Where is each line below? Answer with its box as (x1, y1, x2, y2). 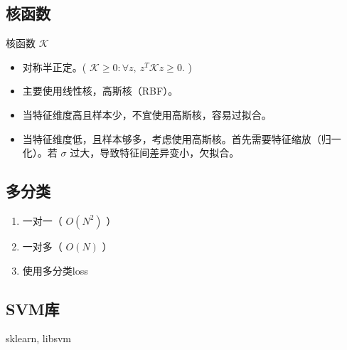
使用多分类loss (22, 262, 88, 277)
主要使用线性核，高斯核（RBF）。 (22, 83, 178, 98)
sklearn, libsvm (6, 331, 71, 346)
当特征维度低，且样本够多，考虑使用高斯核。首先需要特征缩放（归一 (22, 131, 341, 146)
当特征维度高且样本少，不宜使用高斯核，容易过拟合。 (22, 107, 272, 122)
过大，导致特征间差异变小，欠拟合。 (70, 145, 240, 160)
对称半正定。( (22, 59, 87, 74)
